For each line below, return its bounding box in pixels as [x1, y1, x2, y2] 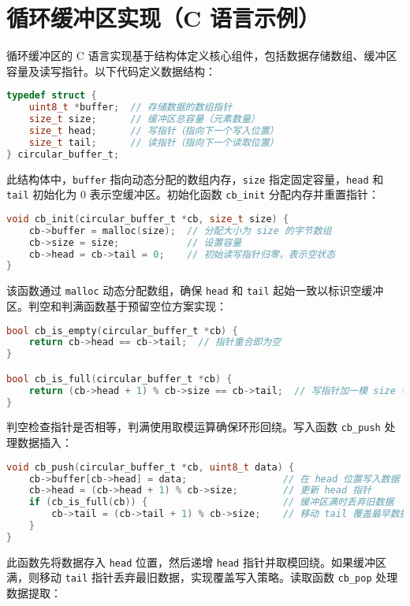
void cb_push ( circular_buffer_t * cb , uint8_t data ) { [6, 461, 295, 473]
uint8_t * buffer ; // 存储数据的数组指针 [28, 102, 233, 113]
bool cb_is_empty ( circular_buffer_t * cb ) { [6, 325, 238, 336]
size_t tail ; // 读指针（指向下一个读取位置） [28, 136, 279, 148]
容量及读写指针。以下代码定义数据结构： [6, 62, 216, 79]
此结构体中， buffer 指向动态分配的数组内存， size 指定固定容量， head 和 [6, 170, 384, 187]
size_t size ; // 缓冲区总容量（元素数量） [28, 113, 260, 125]
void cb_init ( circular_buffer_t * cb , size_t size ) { [6, 213, 289, 225]
